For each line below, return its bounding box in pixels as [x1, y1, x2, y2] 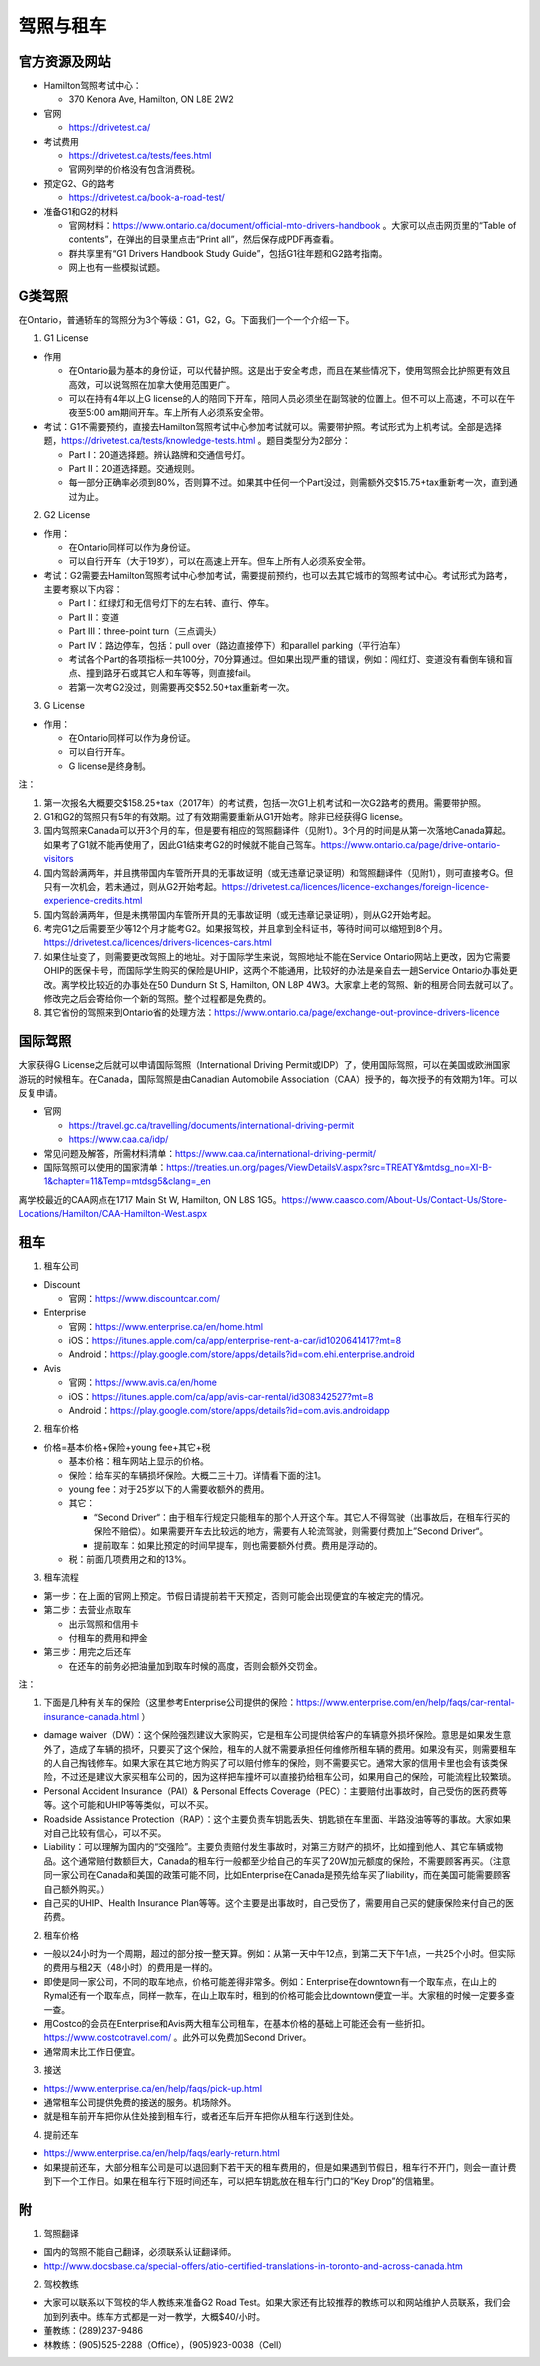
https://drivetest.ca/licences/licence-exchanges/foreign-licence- [221, 880, 490, 892]
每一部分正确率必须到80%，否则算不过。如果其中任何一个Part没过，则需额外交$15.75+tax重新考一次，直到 [68, 476, 510, 489]
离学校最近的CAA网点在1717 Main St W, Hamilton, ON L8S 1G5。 [18, 1193, 282, 1205]
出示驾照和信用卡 [68, 1618, 139, 1630]
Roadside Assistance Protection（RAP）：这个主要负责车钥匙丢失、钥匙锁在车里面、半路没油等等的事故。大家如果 [43, 1813, 512, 1825]
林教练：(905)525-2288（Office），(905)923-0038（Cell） [43, 2338, 288, 2350]
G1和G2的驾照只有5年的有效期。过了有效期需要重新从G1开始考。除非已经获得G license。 [43, 810, 409, 822]
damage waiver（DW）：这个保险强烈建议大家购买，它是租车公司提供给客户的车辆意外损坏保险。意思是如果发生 [43, 1729, 503, 1741]
